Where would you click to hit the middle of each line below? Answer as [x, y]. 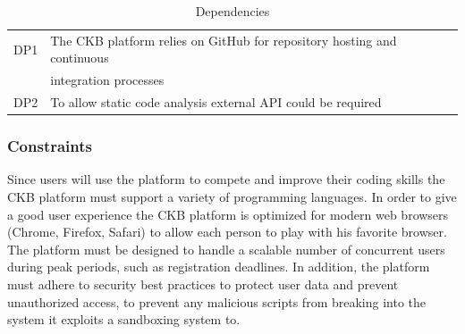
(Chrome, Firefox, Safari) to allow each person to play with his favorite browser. [227, 232]
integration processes [107, 80]
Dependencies [232, 11]
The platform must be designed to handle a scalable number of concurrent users [226, 249]
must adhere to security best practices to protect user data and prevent [203, 284]
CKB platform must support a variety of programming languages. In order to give [232, 197]
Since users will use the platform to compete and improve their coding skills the [226, 179]
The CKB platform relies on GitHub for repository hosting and [224, 40]
